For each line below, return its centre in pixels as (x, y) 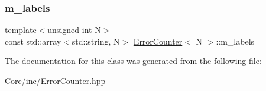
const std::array (33, 41)
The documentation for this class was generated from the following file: (133, 61)
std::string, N (96, 41)
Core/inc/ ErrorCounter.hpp (55, 80)
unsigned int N (74, 30)
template (21, 30)
